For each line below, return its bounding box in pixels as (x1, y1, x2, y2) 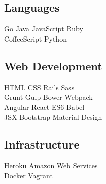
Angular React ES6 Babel (4, 101, 85, 112)
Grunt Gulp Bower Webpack (4, 92, 93, 102)
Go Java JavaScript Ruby (4, 23, 83, 34)
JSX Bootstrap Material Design (4, 112, 102, 122)
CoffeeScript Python (4, 33, 67, 44)
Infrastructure (4, 136, 80, 152)
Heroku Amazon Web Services (4, 160, 98, 171)
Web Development (4, 58, 102, 73)
